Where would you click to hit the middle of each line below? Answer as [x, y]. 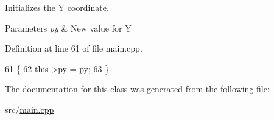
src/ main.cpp [30, 109]
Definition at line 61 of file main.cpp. [74, 48]
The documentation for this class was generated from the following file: [137, 89]
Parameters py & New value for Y [68, 28]
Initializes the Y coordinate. [57, 7]
